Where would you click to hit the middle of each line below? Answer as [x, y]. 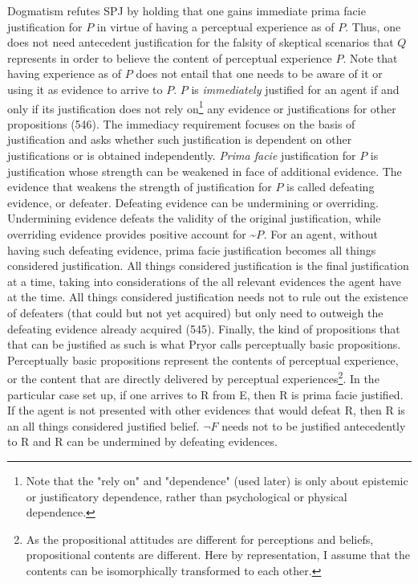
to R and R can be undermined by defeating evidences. [142, 441]
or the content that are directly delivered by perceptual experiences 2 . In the [193, 377]
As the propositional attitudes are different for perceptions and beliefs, [200, 539]
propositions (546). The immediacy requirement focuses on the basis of [181, 123]
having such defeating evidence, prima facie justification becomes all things [192, 249]
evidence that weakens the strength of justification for [140, 187]
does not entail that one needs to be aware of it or [259, 74]
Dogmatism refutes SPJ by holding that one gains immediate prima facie [187, 10]
